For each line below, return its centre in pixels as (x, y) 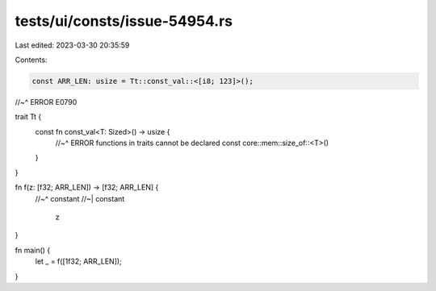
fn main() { (33, 250)
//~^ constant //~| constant (80, 198)
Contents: (31, 60)
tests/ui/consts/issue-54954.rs (124, 21)
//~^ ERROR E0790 (46, 102)
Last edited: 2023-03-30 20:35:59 (72, 45)
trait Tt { (28, 117)
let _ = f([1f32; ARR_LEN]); (79, 261)
